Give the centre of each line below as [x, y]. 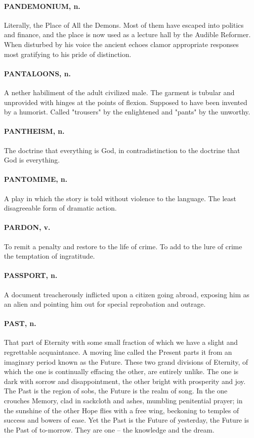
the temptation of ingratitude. [50, 256]
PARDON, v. [27, 227]
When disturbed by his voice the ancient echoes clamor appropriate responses [122, 44]
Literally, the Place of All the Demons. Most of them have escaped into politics [124, 25]
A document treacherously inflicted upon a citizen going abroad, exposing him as [127, 294]
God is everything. [32, 160]
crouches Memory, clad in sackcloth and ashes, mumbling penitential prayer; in [123, 401]
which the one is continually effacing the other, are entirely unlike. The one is [121, 371]
